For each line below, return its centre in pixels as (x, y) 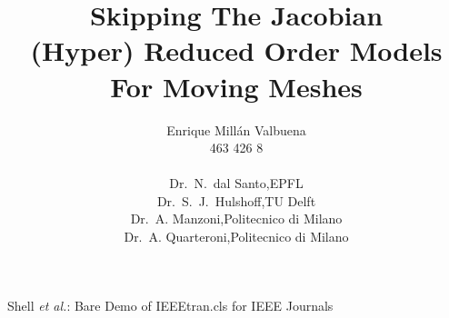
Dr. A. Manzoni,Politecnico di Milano (236, 219)
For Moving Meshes (236, 86)
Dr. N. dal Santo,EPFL (236, 183)
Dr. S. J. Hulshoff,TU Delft (236, 200)
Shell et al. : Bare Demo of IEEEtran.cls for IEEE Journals (170, 305)
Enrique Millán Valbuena (236, 129)
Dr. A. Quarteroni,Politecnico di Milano (236, 237)
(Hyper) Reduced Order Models (236, 50)
